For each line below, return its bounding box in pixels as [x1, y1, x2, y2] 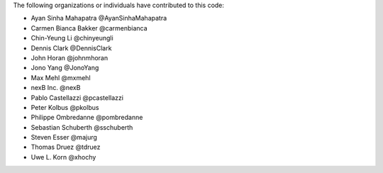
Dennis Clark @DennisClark [30, 43, 112, 52]
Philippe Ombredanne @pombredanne [30, 113, 143, 122]
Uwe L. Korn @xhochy [30, 152, 96, 161]
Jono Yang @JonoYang [30, 64, 99, 72]
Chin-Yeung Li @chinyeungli [30, 34, 113, 43]
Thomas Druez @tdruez [30, 143, 101, 152]
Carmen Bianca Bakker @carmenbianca [30, 23, 148, 32]
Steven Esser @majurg [30, 133, 97, 142]
